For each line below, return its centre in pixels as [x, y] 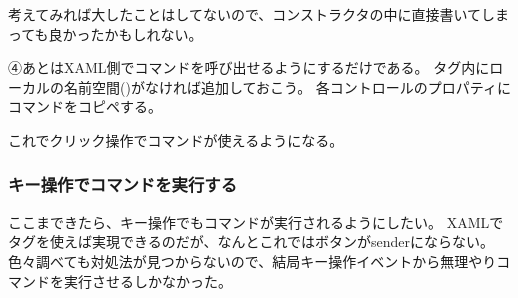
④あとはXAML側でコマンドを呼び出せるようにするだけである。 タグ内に [249, 67]
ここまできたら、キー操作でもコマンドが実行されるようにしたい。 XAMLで [256, 221]
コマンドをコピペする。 [85, 106]
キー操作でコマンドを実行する [123, 184]
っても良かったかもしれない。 [105, 33]
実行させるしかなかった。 [147, 280]
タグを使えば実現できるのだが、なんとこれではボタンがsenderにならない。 [251, 241]
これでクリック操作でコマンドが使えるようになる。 [176, 139]
